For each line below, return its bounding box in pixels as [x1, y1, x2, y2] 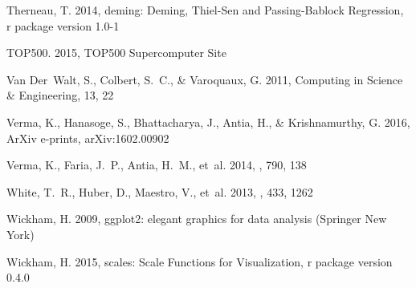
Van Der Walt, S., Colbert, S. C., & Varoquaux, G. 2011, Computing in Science [6, 71, 403, 87]
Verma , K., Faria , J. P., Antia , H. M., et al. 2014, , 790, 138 [6, 156, 307, 173]
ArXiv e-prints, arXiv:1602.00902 [6, 129, 169, 146]
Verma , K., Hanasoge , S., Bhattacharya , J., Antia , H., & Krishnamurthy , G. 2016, [6, 113, 410, 130]
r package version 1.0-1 [6, 17, 120, 34]
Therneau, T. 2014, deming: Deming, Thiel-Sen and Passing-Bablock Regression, [6, 2, 404, 18]
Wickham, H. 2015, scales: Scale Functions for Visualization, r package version [6, 253, 393, 270]
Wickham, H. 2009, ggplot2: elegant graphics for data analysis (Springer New [6, 210, 387, 227]
